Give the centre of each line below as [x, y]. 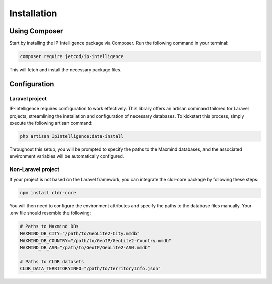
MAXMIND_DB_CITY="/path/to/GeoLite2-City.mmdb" [80, 234]
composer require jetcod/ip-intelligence [72, 56]
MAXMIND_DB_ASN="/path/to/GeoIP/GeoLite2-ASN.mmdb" [85, 247]
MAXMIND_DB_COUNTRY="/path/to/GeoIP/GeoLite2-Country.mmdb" [96, 240]
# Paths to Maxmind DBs [49, 226]
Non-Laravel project [35, 169]
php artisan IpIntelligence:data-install [72, 136]
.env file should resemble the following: [50, 213]
